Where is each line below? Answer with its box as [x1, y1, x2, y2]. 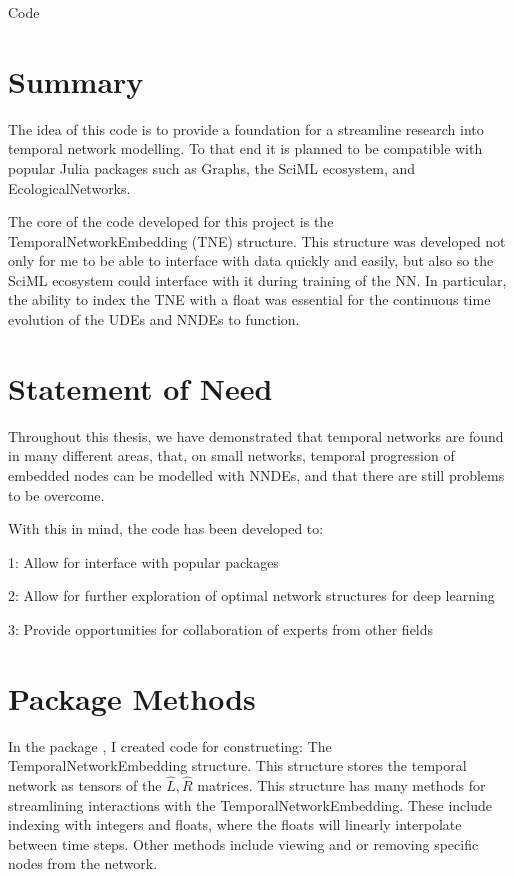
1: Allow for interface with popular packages [8, 551, 279, 572]
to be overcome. [8, 484, 105, 505]
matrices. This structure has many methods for [197, 775, 486, 796]
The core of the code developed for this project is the [8, 211, 334, 232]
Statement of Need [8, 367, 273, 408]
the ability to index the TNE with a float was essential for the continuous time [8, 289, 491, 310]
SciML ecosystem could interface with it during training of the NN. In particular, [8, 269, 507, 290]
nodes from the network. [8, 853, 158, 874]
